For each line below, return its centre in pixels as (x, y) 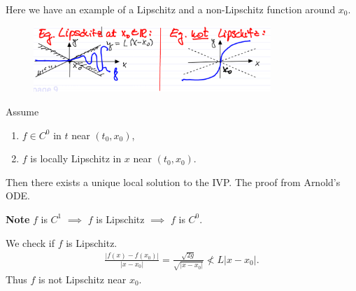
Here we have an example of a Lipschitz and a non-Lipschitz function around (171, 9)
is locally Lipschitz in (76, 158)
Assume (22, 111)
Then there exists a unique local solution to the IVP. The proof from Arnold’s (173, 182)
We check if (30, 242)
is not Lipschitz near (83, 279)
